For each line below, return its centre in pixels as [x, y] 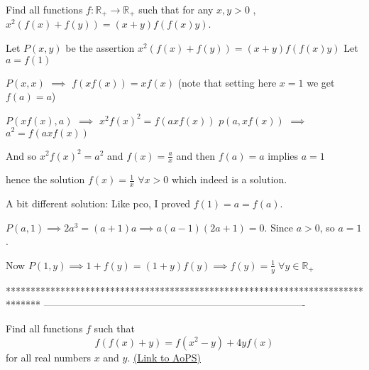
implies [283, 155]
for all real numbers [48, 357]
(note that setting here [227, 82]
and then [196, 155]
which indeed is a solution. [229, 179]
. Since [279, 227]
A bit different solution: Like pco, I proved [98, 203]
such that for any [176, 9]
